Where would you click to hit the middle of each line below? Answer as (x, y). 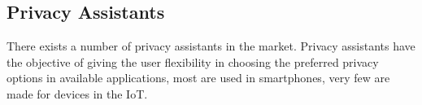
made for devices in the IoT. (77, 93)
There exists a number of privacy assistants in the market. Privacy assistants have (211, 46)
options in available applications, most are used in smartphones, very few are (198, 78)
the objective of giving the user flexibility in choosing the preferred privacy (193, 61)
